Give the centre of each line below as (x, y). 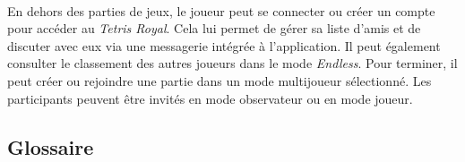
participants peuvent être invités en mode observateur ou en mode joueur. (210, 98)
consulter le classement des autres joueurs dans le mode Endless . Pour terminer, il (232, 63)
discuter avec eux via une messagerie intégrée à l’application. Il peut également (224, 45)
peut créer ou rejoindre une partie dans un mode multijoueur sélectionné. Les (220, 80)
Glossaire (51, 146)
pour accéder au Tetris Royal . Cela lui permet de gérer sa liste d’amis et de (214, 28)
